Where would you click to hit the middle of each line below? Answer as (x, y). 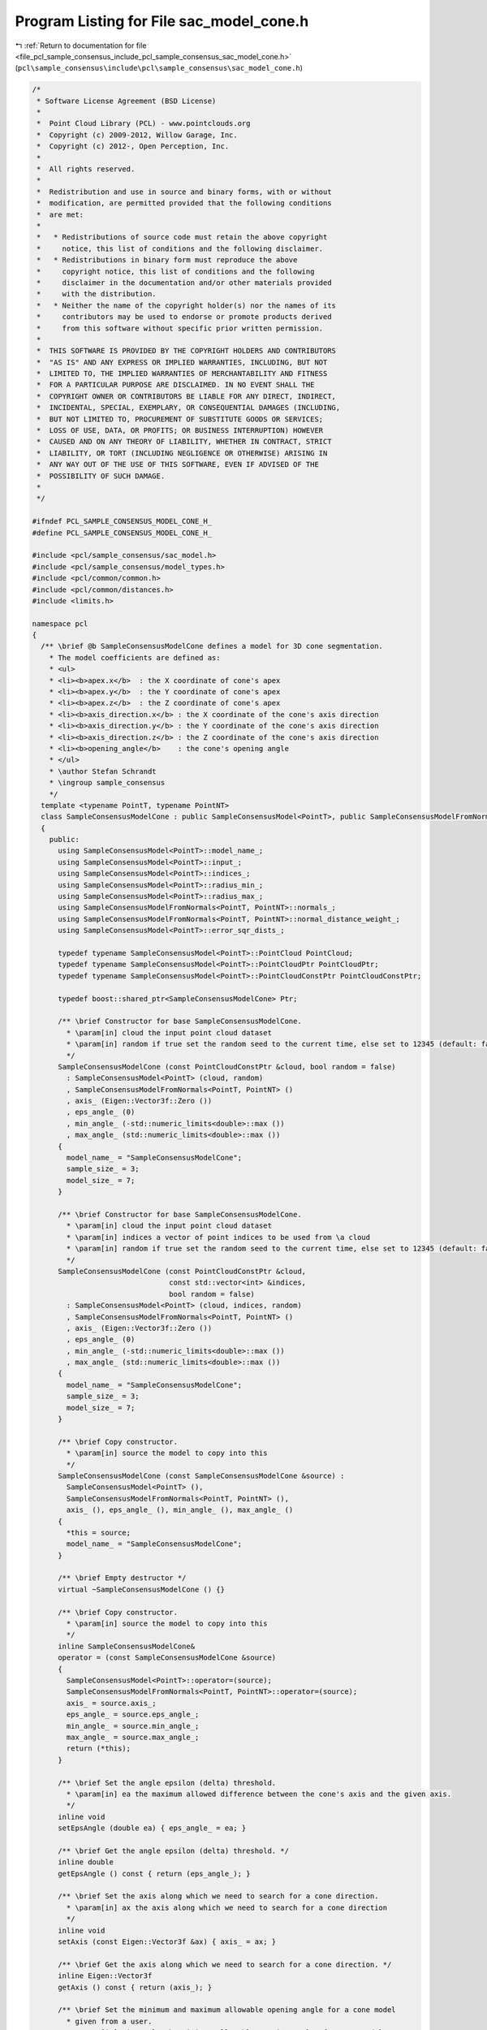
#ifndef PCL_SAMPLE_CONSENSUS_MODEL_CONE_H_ (122, 521)
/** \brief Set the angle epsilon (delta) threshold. (167, 1783)
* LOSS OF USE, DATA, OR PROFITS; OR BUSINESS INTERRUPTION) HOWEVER (180, 431)
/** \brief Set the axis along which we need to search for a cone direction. (218, 1896)
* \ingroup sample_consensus (107, 783)
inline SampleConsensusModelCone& (126, 1646)
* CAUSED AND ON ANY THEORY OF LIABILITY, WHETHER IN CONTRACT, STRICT (184, 442)
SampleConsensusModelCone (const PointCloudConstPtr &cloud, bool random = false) (227, 1067)
